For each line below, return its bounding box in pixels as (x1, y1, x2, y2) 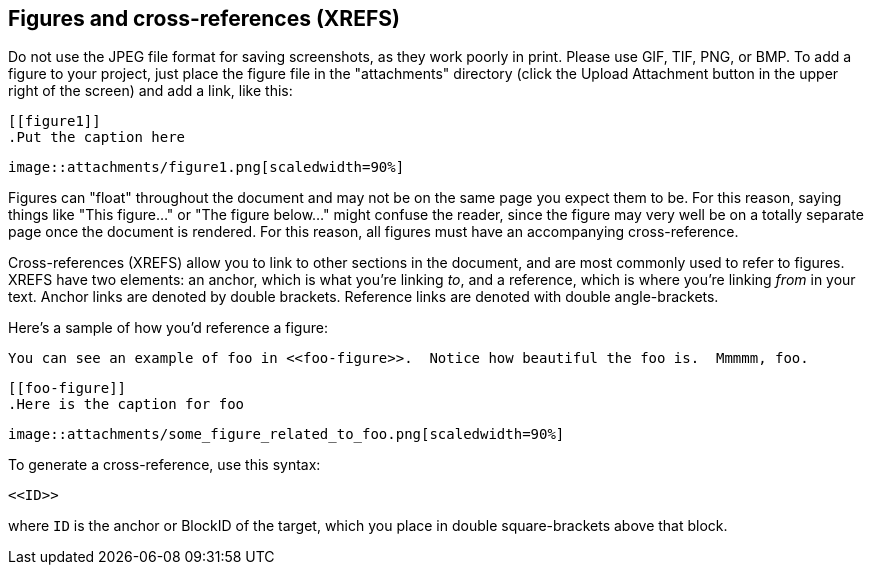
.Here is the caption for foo (8, 396, 245, 413)
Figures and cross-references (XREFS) (8, 6, 400, 31)
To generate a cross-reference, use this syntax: (8, 456, 321, 474)
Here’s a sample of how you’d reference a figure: (8, 319, 328, 337)
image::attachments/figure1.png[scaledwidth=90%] (8, 159, 405, 176)
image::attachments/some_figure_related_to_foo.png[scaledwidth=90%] (8, 426, 565, 443)
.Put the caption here (8, 129, 186, 146)
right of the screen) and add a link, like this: (8, 82, 293, 100)
